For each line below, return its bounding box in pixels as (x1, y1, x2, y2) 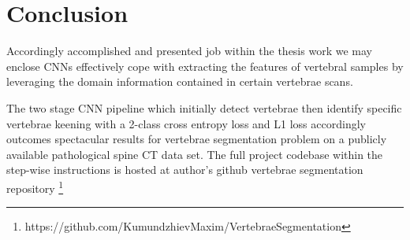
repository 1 (6, 177, 64, 196)
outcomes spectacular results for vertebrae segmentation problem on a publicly (6, 131, 387, 147)
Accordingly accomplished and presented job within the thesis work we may (6, 42, 372, 59)
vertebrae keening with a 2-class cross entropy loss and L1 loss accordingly (6, 115, 366, 131)
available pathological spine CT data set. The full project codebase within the (6, 146, 383, 162)
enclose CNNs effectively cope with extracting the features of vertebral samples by (6, 57, 404, 74)
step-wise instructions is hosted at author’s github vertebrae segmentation (6, 161, 363, 178)
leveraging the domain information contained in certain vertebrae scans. (6, 73, 353, 90)
